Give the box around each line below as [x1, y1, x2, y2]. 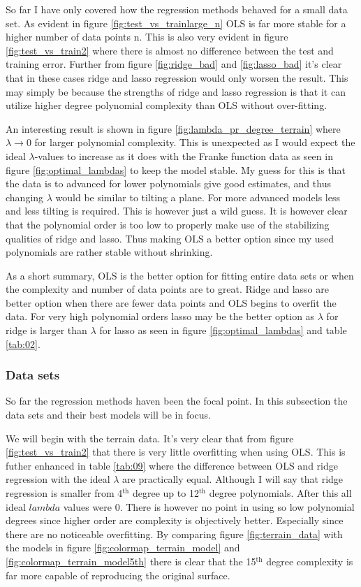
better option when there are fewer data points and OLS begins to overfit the [6, 295, 337, 310]
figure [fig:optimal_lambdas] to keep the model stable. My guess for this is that [6, 162, 346, 177]
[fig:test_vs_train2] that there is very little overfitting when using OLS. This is [6, 444, 346, 459]
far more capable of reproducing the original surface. [6, 567, 230, 582]
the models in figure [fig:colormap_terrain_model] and [6, 540, 240, 555]
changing [6, 189, 44, 204]
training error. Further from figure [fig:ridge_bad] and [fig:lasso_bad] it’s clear [6, 57, 342, 71]
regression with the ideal [6, 472, 110, 486]
